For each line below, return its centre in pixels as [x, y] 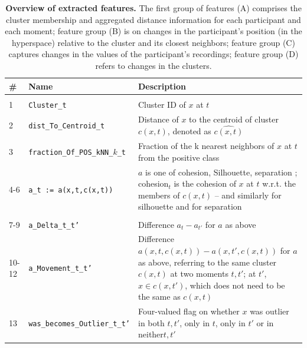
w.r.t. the [279, 183]
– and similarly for [248, 195]
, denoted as [189, 131]
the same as [159, 296]
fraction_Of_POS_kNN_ [71, 152]
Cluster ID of [162, 104]
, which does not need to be [235, 285]
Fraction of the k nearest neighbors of [206, 146]
